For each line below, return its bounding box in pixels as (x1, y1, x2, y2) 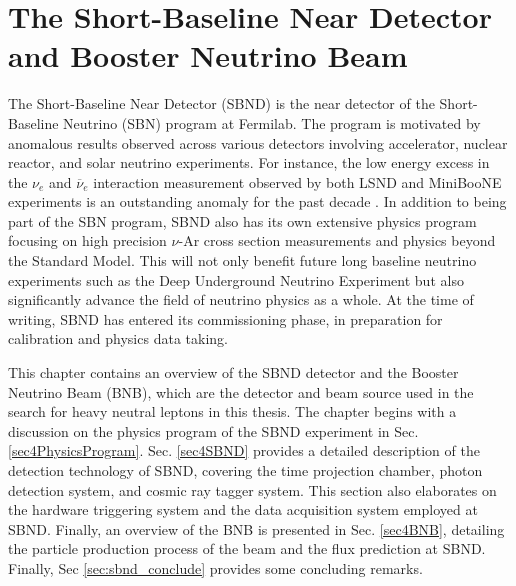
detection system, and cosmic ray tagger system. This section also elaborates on (8, 479, 497, 500)
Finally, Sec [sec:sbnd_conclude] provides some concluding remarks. (8, 557, 423, 578)
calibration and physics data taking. (8, 328, 228, 349)
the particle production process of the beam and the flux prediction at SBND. (8, 538, 486, 559)
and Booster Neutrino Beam (8, 35, 408, 76)
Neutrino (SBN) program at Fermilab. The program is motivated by (63, 112, 481, 133)
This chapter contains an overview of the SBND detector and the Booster (8, 362, 459, 383)
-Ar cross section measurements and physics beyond (178, 230, 496, 251)
